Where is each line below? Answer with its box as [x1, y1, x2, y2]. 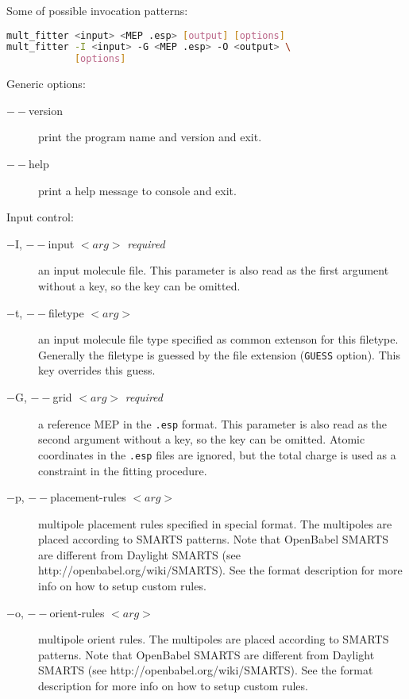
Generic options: [6, 75, 86, 92]
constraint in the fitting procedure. [38, 462, 207, 478]
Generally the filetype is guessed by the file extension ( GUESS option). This [38, 346, 400, 363]
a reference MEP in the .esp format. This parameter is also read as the [38, 415, 388, 432]
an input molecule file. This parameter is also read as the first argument [38, 262, 389, 278]
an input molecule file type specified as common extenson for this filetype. [38, 331, 399, 348]
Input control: [6, 209, 74, 225]
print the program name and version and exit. [38, 129, 262, 145]
